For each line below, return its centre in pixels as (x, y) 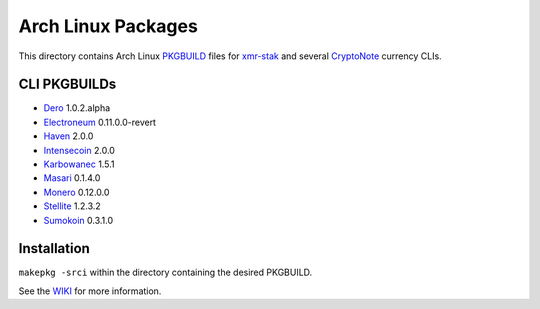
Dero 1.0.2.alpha (77, 108)
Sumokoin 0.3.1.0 (78, 220)
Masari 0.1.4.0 (72, 178)
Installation (54, 248)
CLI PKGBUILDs (67, 84)
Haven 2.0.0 (68, 136)
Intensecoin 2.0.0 (79, 150)
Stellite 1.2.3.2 (72, 206)
